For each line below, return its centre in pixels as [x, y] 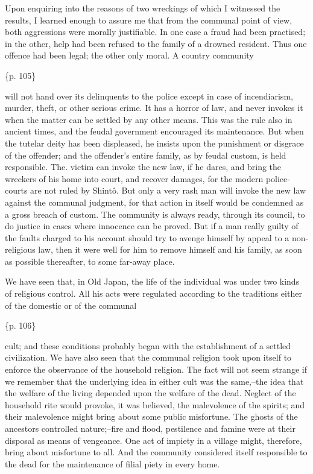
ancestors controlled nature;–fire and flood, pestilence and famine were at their [150, 428]
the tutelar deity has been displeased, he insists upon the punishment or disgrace [154, 143]
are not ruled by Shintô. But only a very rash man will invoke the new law [168, 190]
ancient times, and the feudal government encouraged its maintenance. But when [154, 131]
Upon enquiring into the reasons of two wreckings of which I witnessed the [143, 8]
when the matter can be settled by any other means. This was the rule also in [149, 119]
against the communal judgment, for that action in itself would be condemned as [154, 202]
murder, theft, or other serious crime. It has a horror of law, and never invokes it [154, 108]
